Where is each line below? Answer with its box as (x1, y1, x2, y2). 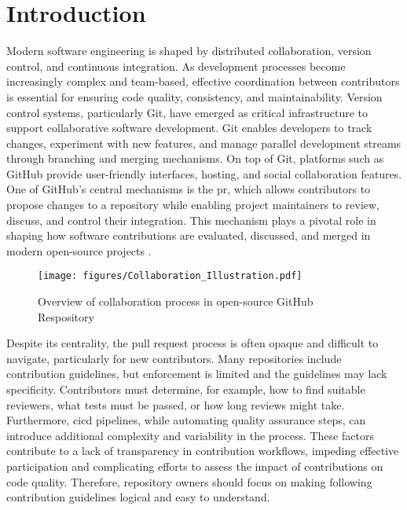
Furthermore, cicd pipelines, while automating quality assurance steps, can (6, 412, 366, 428)
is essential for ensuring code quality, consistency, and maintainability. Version (6, 88, 383, 105)
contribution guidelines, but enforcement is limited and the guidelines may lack (6, 365, 387, 382)
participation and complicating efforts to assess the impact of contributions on (6, 458, 383, 475)
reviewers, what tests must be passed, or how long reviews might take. (6, 396, 345, 413)
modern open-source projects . (6, 242, 152, 259)
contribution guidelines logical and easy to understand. (6, 489, 270, 505)
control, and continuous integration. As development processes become (6, 57, 346, 74)
